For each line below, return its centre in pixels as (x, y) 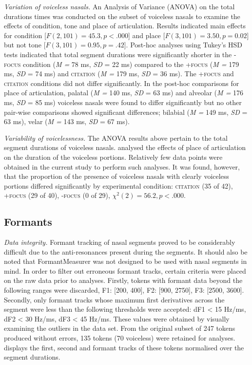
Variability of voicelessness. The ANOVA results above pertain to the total (116, 138)
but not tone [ (25, 45)
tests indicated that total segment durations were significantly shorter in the (118, 54)
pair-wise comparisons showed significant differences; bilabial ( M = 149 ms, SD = (126, 112)
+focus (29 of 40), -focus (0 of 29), (57, 195)
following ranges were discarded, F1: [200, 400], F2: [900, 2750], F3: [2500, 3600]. (124, 290)
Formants (28, 222)
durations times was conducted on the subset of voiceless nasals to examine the (122, 16)
